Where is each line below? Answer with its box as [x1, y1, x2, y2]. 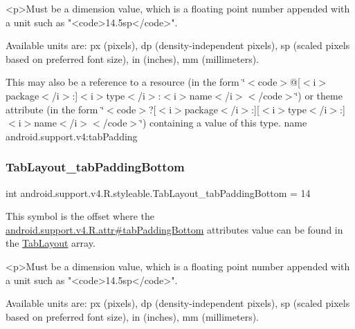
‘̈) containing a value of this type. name [140, 115, 307, 130]
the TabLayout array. [6, 236, 95, 250]
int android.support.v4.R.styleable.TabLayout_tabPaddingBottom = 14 [6, 185, 311, 200]
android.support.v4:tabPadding [6, 129, 138, 143]
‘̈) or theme [295, 88, 343, 102]
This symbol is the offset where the [6, 209, 154, 223]
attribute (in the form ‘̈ [6, 102, 104, 116]
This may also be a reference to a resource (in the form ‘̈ [6, 75, 246, 89]
